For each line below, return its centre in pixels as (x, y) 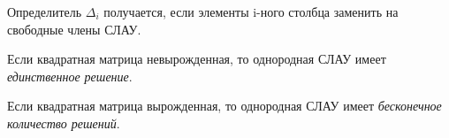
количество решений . (64, 123)
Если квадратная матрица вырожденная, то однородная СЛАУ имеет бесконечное (224, 106)
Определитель (45, 11)
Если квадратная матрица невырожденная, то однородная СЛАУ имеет (197, 59)
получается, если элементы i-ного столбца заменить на (251, 11)
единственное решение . (70, 76)
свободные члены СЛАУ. (74, 29)
